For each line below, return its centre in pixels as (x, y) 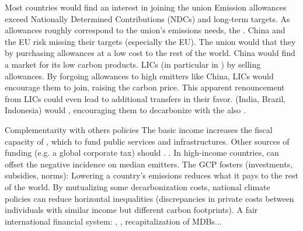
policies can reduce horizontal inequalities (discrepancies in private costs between (149, 198)
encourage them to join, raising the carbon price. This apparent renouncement (145, 87)
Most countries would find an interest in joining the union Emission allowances (146, 7)
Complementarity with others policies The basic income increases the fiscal (139, 129)
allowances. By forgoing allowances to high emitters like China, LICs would (139, 76)
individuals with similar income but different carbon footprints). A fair (131, 210)
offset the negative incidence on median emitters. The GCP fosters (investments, (149, 164)
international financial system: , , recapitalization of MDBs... (113, 221)
